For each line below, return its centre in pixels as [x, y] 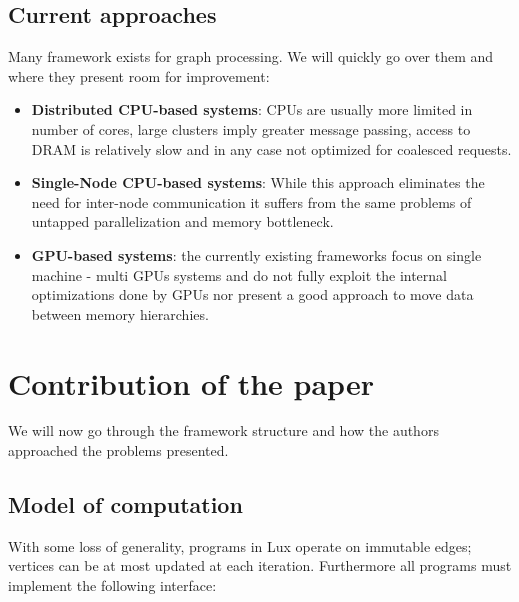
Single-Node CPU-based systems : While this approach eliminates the [258, 182]
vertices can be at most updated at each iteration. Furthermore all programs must [260, 565]
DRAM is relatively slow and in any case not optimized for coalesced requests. [271, 148]
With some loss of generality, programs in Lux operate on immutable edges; [240, 545]
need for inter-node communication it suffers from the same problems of [251, 201]
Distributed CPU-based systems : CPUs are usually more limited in [252, 109]
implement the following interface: [112, 585]
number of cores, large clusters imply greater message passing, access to [251, 128]
